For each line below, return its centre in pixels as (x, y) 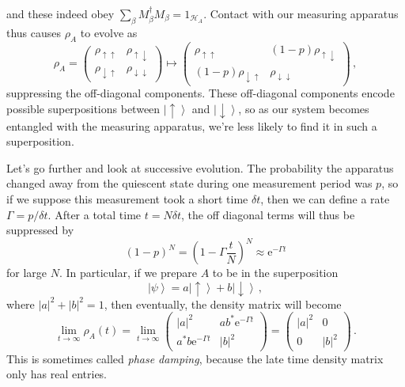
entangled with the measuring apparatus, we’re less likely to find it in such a (192, 125)
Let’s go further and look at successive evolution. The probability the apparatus (200, 167)
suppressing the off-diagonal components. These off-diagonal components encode (201, 93)
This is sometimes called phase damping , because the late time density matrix (195, 358)
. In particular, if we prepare (128, 273)
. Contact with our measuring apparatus (301, 13)
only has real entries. (57, 374)
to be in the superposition (275, 273)
